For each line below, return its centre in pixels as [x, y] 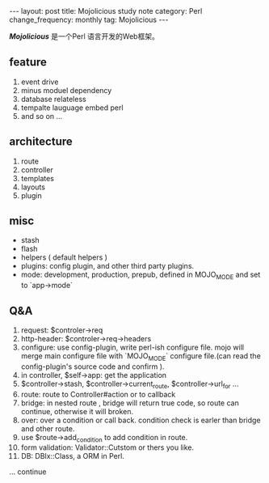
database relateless [54, 99]
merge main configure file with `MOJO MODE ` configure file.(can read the [141, 357]
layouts [33, 187]
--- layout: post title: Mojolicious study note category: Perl [106, 11]
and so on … [42, 116]
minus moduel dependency [66, 90]
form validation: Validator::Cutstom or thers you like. [107, 447]
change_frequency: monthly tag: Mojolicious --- [89, 19]
